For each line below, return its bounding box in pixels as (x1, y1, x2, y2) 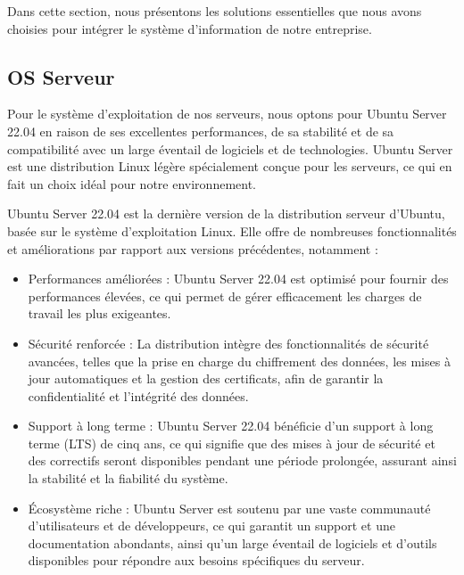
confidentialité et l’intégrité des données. (28, 386, 249, 405)
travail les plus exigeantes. (28, 304, 171, 323)
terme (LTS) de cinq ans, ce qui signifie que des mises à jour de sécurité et (28, 433, 435, 452)
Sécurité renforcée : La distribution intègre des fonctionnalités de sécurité (28, 333, 429, 352)
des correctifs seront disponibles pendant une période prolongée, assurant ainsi (28, 451, 457, 470)
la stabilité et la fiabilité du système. (28, 469, 228, 488)
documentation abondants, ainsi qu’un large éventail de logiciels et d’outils (28, 533, 437, 552)
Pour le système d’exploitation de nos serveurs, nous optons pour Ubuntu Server (7, 104, 447, 123)
